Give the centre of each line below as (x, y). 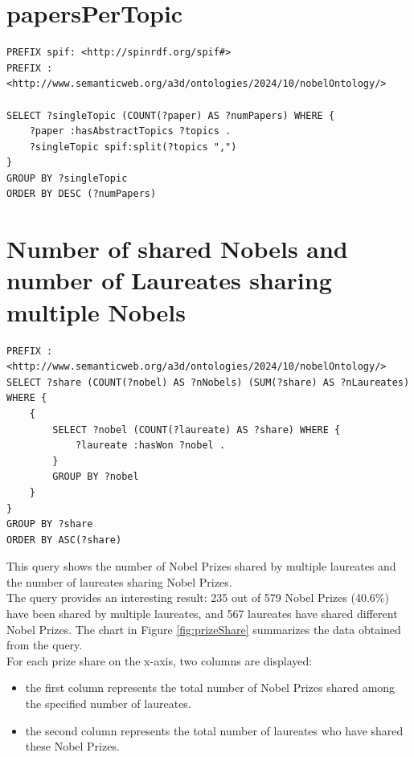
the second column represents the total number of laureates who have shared (214, 730)
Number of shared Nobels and (177, 249)
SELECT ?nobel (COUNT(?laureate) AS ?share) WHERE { (197, 430)
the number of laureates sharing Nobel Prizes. (119, 581)
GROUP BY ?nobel (96, 477)
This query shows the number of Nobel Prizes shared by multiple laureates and (201, 566)
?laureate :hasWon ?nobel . (150, 446)
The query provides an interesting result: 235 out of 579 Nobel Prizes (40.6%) (198, 597)
